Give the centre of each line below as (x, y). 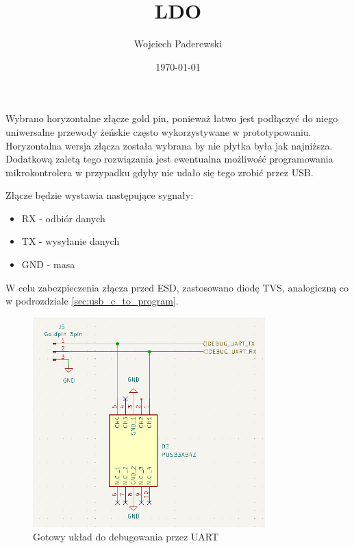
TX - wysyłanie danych (71, 241)
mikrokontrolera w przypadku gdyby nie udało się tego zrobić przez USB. (160, 172)
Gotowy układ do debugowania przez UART (126, 537)
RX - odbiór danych (63, 218)
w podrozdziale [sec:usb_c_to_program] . (92, 301)
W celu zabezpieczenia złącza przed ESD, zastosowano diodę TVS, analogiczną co (177, 287)
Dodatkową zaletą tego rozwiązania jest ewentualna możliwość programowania (169, 159)
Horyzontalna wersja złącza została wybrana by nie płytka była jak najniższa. (169, 145)
